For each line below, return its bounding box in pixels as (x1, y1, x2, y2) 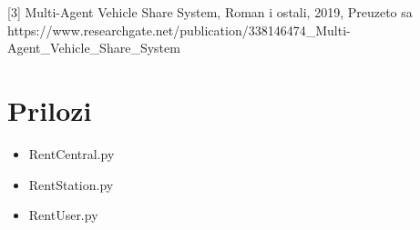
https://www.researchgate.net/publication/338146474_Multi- (7, 20, 351, 39)
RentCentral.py (28, 144, 115, 163)
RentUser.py (28, 205, 98, 225)
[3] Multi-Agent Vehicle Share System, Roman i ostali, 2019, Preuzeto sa (7, 3, 413, 21)
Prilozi (7, 91, 92, 128)
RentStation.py (28, 175, 114, 194)
